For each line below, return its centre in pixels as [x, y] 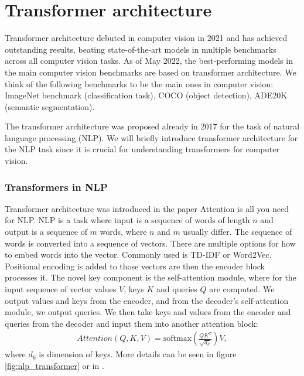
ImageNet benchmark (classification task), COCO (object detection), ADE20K [146, 95]
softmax [177, 339]
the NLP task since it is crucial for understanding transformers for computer [142, 149]
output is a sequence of [46, 232]
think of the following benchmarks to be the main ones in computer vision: [139, 83]
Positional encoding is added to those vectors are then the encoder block [135, 266]
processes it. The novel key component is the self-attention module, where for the [151, 277]
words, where [123, 232]
